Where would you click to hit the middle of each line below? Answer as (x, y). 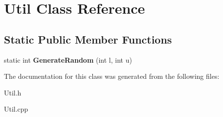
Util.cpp (16, 109)
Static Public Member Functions (88, 39)
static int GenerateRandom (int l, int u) (68, 59)
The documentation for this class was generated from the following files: (112, 76)
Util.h (13, 92)
